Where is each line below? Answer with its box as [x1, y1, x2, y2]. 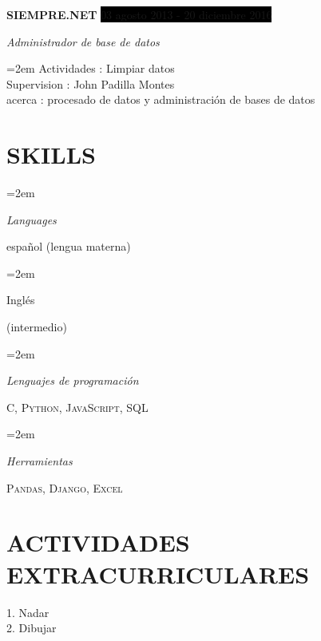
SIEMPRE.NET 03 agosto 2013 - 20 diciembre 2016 [6, 6, 272, 22]
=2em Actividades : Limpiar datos [6, 60, 175, 77]
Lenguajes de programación [6, 372, 139, 389]
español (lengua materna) [6, 238, 131, 255]
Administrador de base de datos [6, 33, 160, 49]
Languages [6, 211, 57, 228]
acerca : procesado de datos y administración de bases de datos [6, 91, 315, 108]
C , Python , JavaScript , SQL [6, 398, 149, 415]
